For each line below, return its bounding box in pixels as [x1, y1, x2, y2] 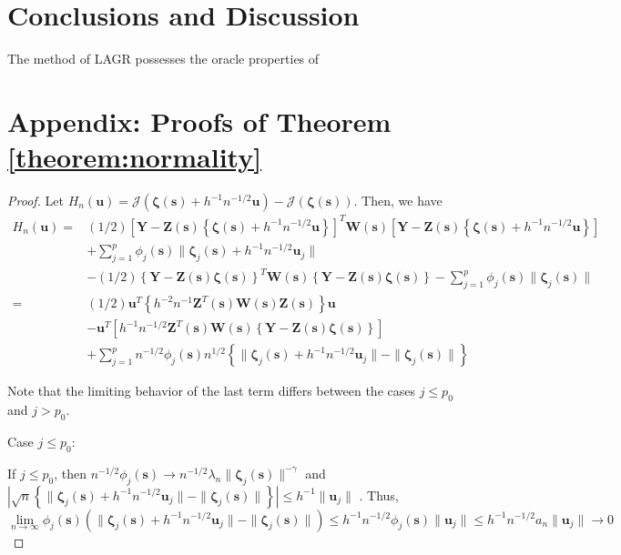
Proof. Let [7, 191, 64, 210]
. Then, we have [353, 191, 443, 210]
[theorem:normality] [7, 138, 262, 176]
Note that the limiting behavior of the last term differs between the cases [7, 381, 415, 400]
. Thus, [359, 485, 399, 504]
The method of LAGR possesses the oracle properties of [7, 49, 320, 68]
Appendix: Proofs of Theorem [7, 102, 392, 139]
